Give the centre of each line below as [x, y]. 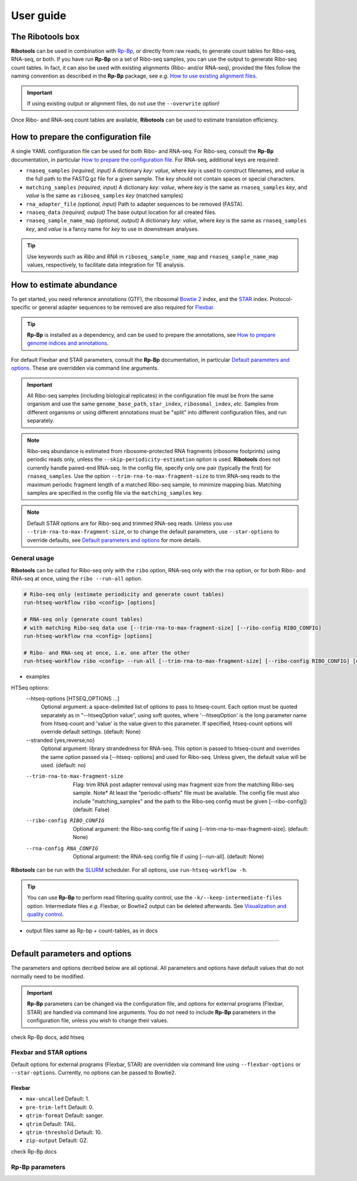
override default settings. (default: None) [91, 732]
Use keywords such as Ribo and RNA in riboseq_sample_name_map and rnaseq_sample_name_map [153, 256]
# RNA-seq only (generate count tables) [83, 619]
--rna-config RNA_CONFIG [62, 848]
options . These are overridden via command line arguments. [85, 368]
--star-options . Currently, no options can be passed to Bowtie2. [94, 1072]
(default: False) [91, 809]
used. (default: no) [63, 765]
